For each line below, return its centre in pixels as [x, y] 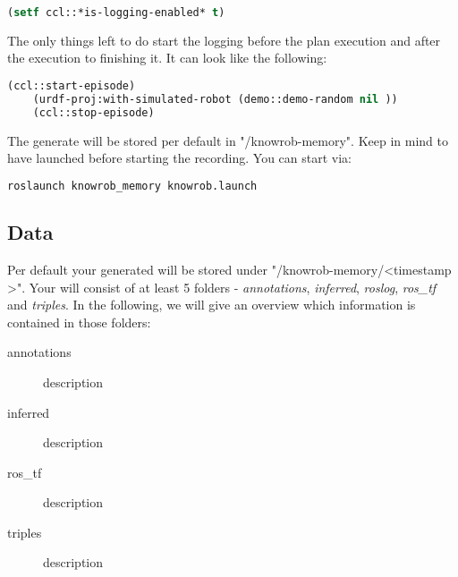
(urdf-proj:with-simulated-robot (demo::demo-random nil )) [215, 99]
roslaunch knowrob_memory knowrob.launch [132, 186]
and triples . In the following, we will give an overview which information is [212, 305]
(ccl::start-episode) [72, 86]
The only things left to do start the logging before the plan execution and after [224, 40]
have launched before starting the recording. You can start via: [179, 158]
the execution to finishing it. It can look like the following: [167, 58]
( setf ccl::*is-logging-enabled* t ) [116, 13]
